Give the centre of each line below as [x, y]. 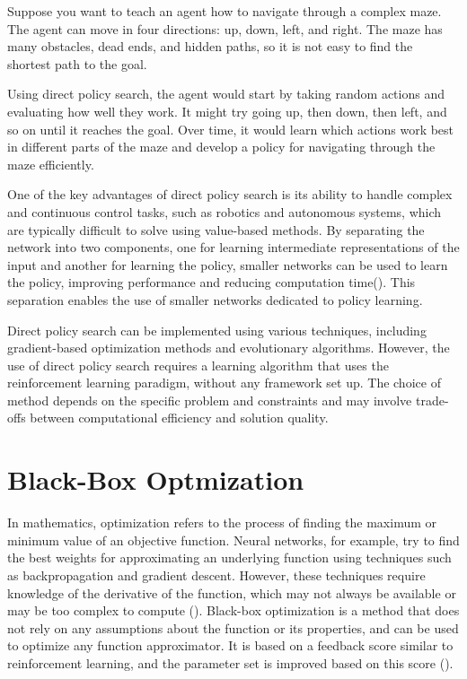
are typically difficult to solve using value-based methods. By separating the [216, 229]
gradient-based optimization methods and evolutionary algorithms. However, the [229, 348]
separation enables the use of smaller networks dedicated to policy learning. [215, 299]
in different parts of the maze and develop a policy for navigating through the [221, 147]
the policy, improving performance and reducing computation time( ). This [211, 282]
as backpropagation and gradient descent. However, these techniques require [216, 575]
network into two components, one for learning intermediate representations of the [233, 247]
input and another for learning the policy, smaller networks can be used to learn [228, 264]
